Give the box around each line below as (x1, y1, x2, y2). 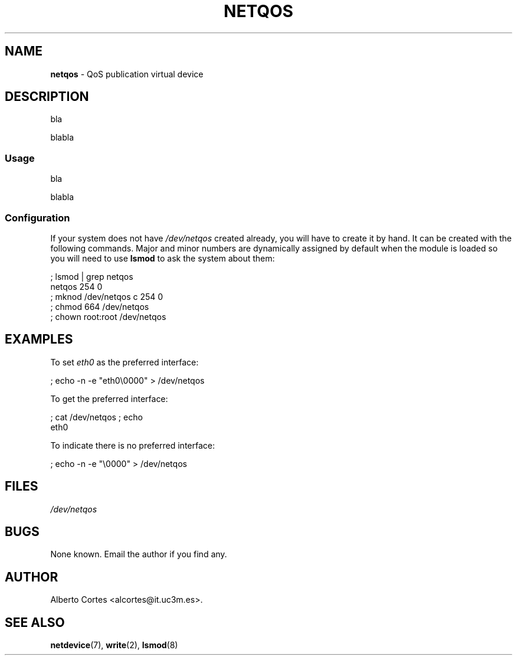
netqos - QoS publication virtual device (50, 68, 204, 79)
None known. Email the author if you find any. (50, 549, 227, 560)
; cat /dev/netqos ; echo (50, 411, 143, 422)
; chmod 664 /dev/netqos (50, 301, 149, 312)
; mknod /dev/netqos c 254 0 (50, 291, 163, 302)
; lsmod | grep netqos (50, 271, 133, 282)
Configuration (5, 211, 70, 224)
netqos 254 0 (50, 281, 103, 292)
